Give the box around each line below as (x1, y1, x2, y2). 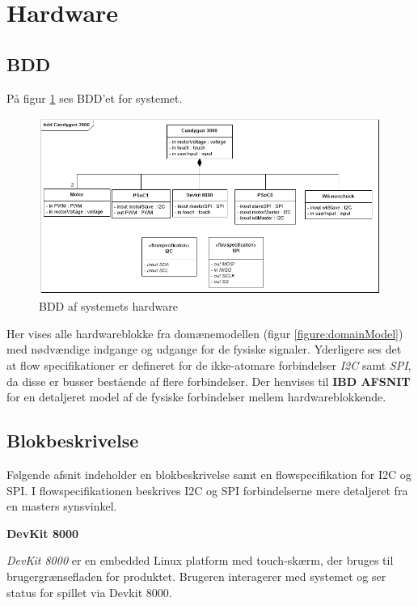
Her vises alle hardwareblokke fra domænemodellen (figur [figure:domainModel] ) (6, 324, 403, 341)
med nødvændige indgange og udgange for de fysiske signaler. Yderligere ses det (6, 341, 402, 358)
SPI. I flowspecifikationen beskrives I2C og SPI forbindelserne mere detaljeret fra (6, 481, 408, 498)
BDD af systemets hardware (39, 298, 178, 315)
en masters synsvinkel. (6, 498, 117, 515)
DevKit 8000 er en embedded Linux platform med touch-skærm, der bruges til (6, 552, 394, 569)
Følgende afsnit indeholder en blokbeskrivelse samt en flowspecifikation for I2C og (6, 465, 412, 482)
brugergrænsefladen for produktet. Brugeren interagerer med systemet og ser (6, 567, 386, 584)
